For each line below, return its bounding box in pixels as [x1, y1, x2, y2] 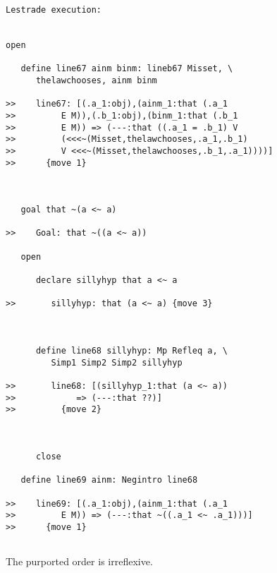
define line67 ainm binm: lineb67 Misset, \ [20, 64, 233, 74]
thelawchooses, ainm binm [35, 75, 157, 85]
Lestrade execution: [6, 5, 102, 15]
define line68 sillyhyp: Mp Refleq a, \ [35, 346, 228, 356]
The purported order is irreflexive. [6, 554, 153, 569]
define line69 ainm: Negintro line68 [20, 475, 198, 485]
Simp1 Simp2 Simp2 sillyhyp [51, 357, 183, 368]
